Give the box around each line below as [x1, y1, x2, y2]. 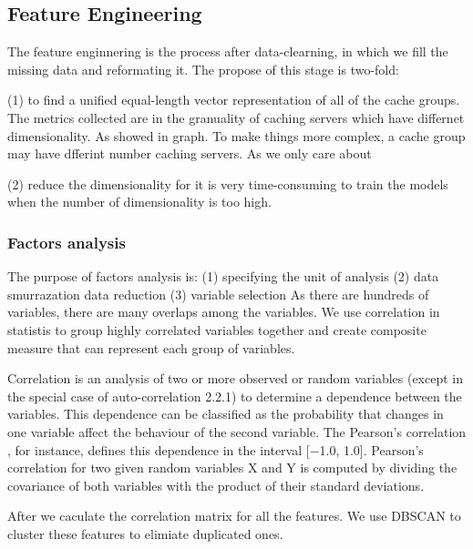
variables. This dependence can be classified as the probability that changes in [7, 404, 444, 423]
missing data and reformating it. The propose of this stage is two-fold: [7, 59, 399, 78]
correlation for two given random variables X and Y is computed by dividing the [7, 458, 458, 477]
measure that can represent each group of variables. [7, 338, 295, 357]
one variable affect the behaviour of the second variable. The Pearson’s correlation [7, 422, 467, 441]
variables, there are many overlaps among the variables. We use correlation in [7, 302, 440, 321]
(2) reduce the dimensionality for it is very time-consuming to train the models [7, 174, 448, 193]
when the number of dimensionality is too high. [7, 192, 272, 211]
